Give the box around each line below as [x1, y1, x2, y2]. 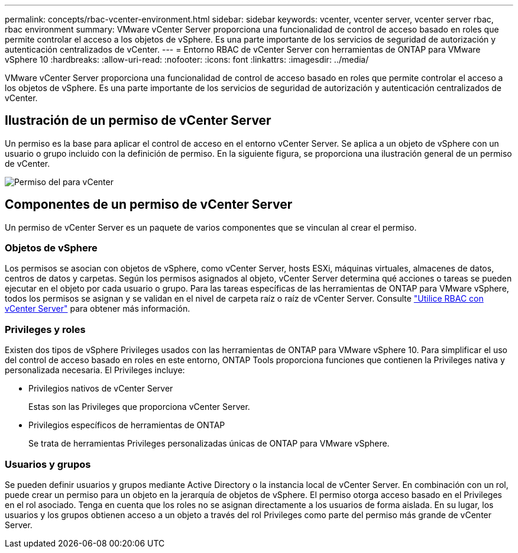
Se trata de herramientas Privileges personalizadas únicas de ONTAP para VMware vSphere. [28, 438, 390, 449]
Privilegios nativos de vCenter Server [28, 383, 173, 394]
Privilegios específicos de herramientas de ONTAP [28, 420, 225, 431]
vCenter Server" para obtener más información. [5, 303, 190, 314]
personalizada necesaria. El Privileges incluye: [5, 365, 185, 376]
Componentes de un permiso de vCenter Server [5, 197, 293, 212]
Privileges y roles [5, 323, 86, 335]
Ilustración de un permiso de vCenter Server [5, 113, 271, 128]
